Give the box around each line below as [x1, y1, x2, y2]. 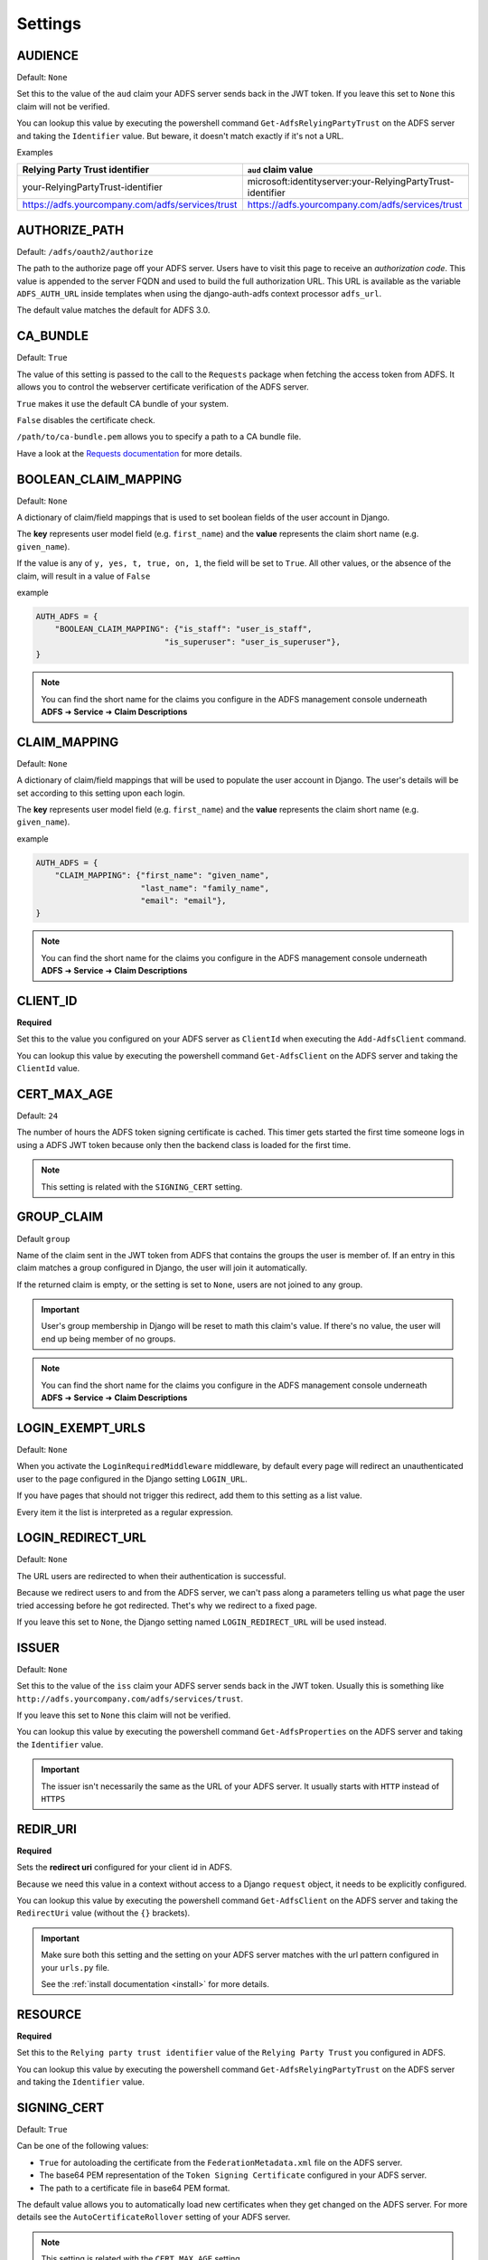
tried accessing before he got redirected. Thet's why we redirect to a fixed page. [16, 1600, 318, 1611]
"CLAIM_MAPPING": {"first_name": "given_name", [54, 871, 270, 880]
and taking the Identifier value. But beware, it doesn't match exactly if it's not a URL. [16, 130, 344, 141]
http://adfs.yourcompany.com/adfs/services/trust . [16, 1693, 244, 1704]
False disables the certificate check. [16, 414, 155, 425]
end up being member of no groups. [41, 1333, 176, 1344]
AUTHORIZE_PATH [16, 222, 124, 238]
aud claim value [247, 164, 314, 176]
